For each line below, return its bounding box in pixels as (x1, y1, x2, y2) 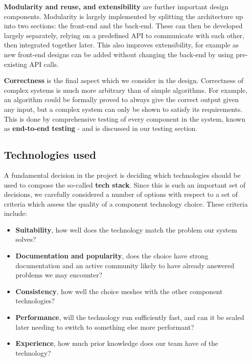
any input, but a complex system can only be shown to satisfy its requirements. (4, 104, 243, 114)
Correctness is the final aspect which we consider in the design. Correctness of (4, 75, 244, 85)
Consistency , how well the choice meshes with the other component (15, 286, 223, 296)
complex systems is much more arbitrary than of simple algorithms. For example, (4, 85, 248, 95)
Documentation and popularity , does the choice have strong (15, 251, 208, 261)
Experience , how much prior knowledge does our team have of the (15, 338, 218, 348)
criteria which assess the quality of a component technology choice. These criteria (4, 198, 248, 209)
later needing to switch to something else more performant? (15, 321, 194, 332)
